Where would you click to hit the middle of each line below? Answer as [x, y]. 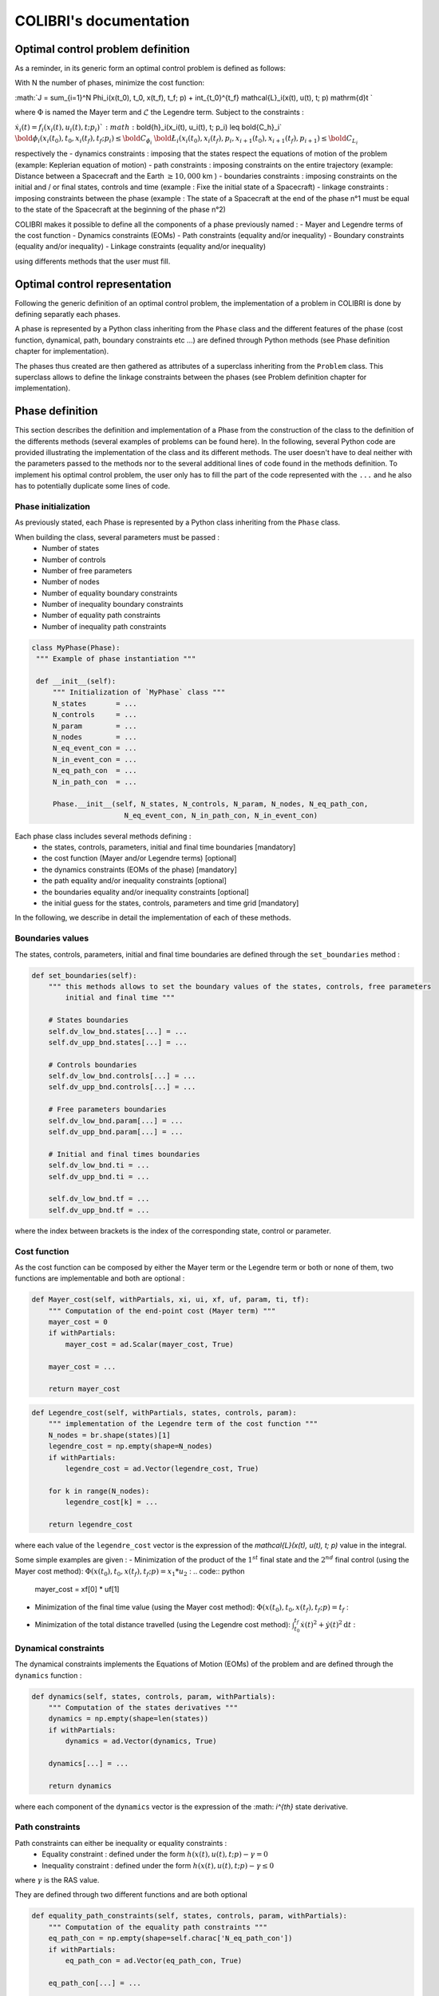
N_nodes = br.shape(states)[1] [109, 1435]
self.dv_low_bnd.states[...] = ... [118, 1031]
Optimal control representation [93, 284]
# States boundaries [89, 1020]
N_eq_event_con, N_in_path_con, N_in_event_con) [221, 815]
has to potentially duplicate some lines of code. [93, 486]
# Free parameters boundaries [107, 1109]
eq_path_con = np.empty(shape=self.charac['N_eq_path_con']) [170, 1939]
